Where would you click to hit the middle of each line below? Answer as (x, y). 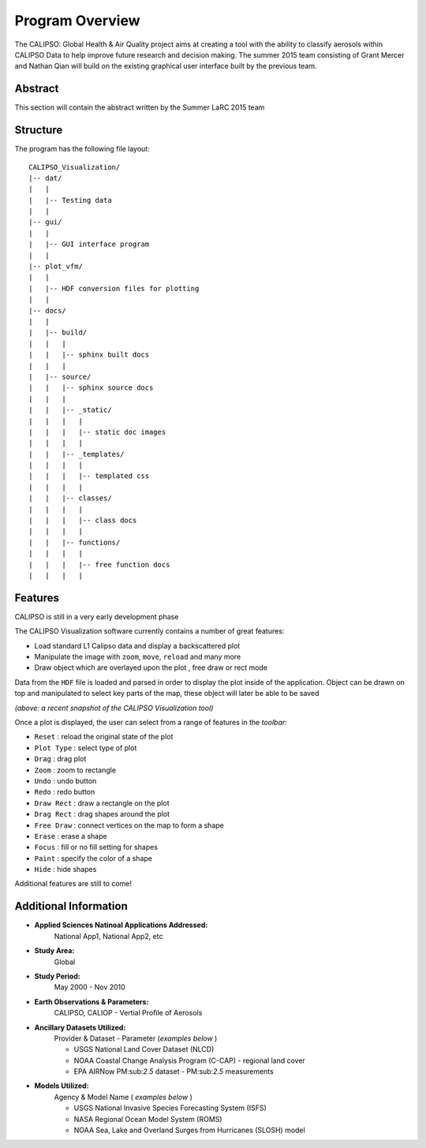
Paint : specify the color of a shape (93, 858)
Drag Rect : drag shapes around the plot (102, 814)
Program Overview (78, 21)
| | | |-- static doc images (97, 432)
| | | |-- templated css (89, 476)
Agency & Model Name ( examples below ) (123, 1097)
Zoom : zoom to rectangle (75, 770)
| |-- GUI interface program (89, 244)
